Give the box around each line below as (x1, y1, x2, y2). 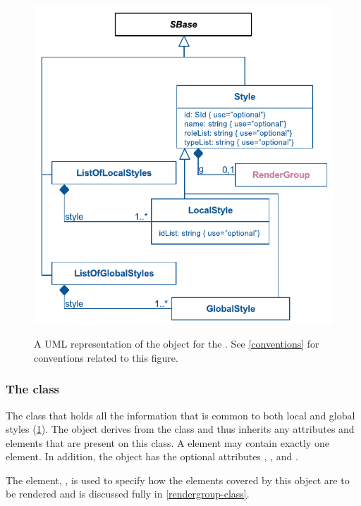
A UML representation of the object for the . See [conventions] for (34, 336, 319, 351)
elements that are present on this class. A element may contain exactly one (6, 435, 329, 450)
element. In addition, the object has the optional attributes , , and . (6, 449, 298, 464)
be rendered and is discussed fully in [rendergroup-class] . (6, 486, 250, 501)
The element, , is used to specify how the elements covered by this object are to (6, 472, 350, 487)
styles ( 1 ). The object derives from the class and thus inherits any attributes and (6, 422, 355, 436)
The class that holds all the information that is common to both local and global (6, 407, 355, 422)
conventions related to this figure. (34, 350, 178, 365)
